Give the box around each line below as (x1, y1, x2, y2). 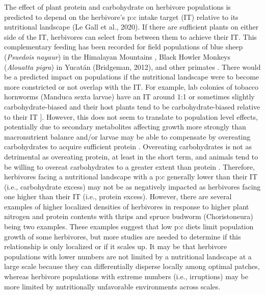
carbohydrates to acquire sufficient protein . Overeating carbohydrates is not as (4, 141, 252, 152)
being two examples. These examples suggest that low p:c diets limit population (4, 221, 254, 232)
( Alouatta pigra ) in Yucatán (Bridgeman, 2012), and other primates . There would (4, 61, 261, 72)
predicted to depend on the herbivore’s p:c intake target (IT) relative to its (4, 11, 238, 22)
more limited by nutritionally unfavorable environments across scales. (4, 281, 221, 291)
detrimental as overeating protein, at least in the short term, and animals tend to (4, 151, 258, 162)
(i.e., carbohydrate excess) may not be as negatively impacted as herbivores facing (4, 181, 261, 192)
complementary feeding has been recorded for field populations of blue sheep (4, 41, 243, 52)
